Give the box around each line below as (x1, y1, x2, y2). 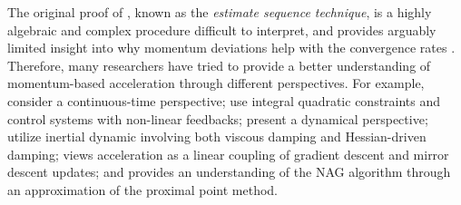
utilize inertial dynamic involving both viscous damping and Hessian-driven (7, 127, 427, 146)
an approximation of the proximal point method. (7, 180, 279, 199)
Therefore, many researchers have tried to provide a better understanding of (7, 55, 431, 74)
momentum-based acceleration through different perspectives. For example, (7, 73, 425, 93)
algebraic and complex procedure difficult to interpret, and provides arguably (7, 20, 436, 39)
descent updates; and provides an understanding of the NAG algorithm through (7, 162, 451, 181)
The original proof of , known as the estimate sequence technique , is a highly (7, 3, 432, 21)
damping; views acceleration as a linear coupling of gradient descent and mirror (7, 144, 449, 163)
